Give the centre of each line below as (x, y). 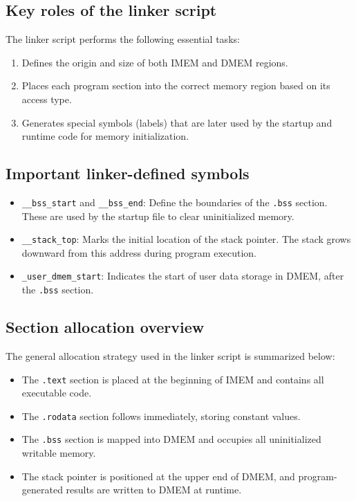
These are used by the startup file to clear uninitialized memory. (158, 216)
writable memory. (59, 453)
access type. (47, 99)
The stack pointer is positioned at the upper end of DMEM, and (158, 476)
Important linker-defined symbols (128, 173)
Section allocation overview (105, 327)
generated (42, 490)
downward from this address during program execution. (139, 252)
